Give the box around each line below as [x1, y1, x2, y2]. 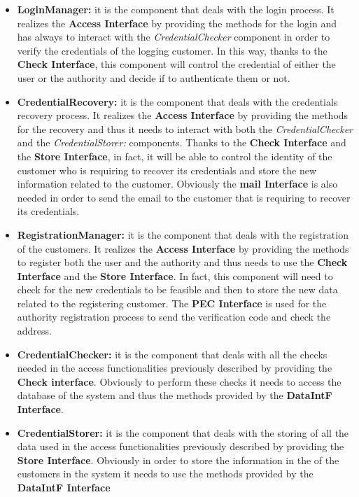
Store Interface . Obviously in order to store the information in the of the [17, 452, 339, 467]
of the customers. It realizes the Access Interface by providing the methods [17, 241, 349, 255]
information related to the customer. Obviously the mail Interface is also [17, 176, 338, 191]
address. [17, 323, 52, 338]
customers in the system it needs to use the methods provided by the [17, 466, 314, 481]
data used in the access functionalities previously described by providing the [17, 439, 344, 454]
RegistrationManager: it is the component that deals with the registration [17, 227, 349, 241]
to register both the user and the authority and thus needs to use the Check [17, 255, 348, 269]
